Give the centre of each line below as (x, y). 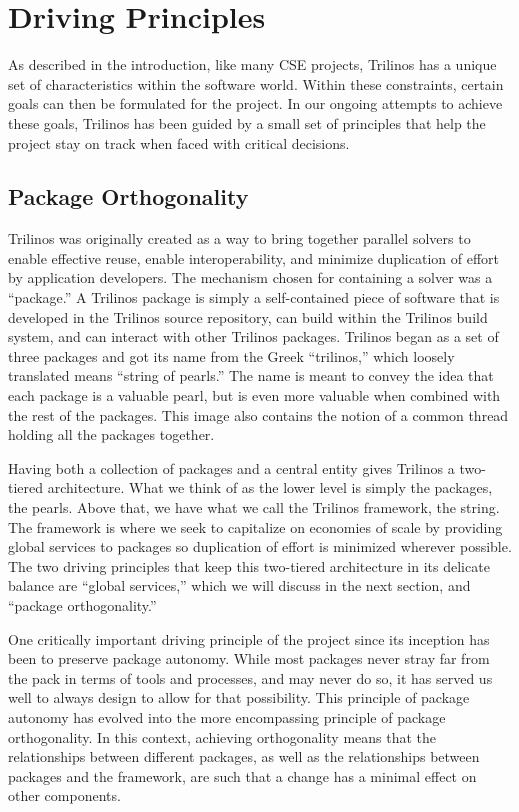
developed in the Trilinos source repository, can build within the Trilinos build (248, 316)
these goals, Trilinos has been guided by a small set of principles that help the (247, 122)
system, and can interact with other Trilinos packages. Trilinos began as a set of (253, 336)
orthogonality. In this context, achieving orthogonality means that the (222, 736)
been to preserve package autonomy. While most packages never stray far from (249, 658)
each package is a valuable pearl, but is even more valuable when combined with (254, 395)
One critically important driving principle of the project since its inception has (249, 638)
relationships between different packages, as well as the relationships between (244, 756)
